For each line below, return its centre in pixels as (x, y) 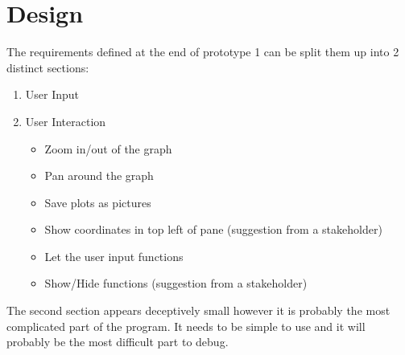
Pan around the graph (99, 175)
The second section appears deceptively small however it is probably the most (198, 310)
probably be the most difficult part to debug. (118, 342)
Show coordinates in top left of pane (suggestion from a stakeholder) (213, 229)
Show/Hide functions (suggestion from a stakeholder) (176, 283)
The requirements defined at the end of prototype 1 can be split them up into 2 (203, 52)
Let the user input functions (114, 256)
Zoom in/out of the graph (108, 148)
